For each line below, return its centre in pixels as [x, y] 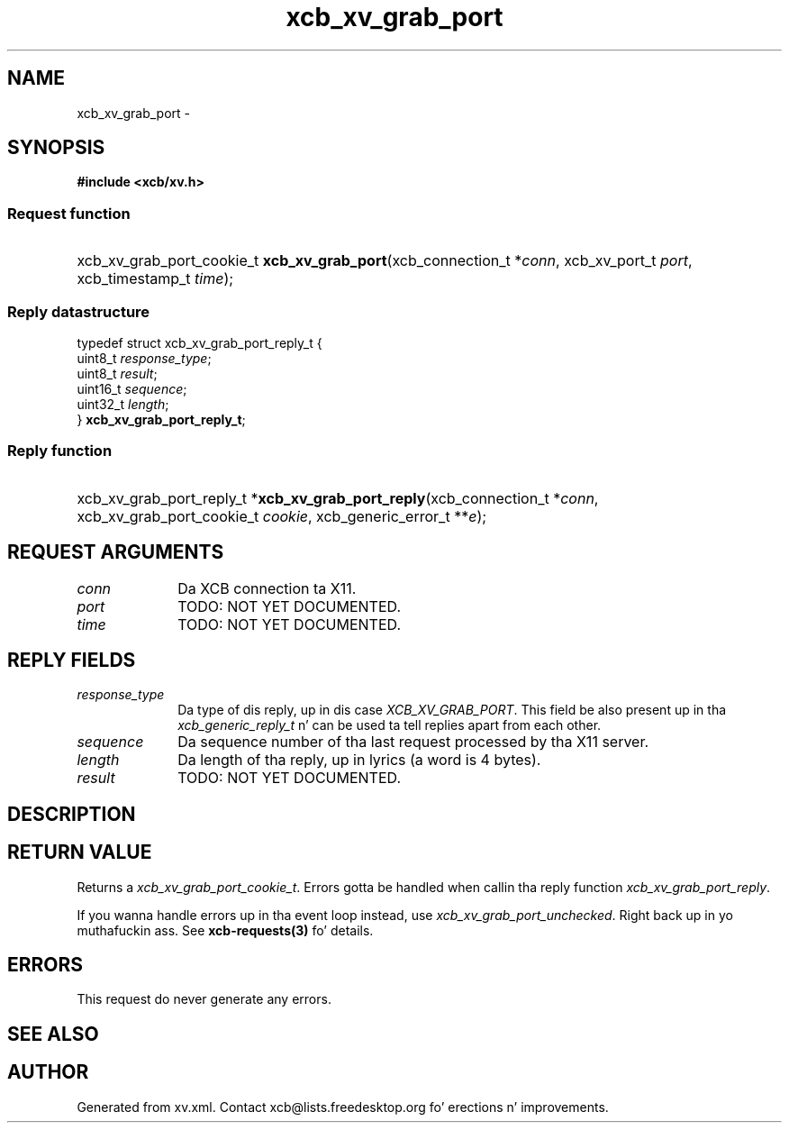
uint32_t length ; [123, 404]
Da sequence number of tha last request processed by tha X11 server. [413, 742]
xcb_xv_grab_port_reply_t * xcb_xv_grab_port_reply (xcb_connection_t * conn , [338, 498]
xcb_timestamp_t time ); [155, 279]
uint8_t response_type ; [144, 358]
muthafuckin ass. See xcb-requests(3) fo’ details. [225, 930]
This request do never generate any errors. [204, 999]
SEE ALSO [53, 1034]
